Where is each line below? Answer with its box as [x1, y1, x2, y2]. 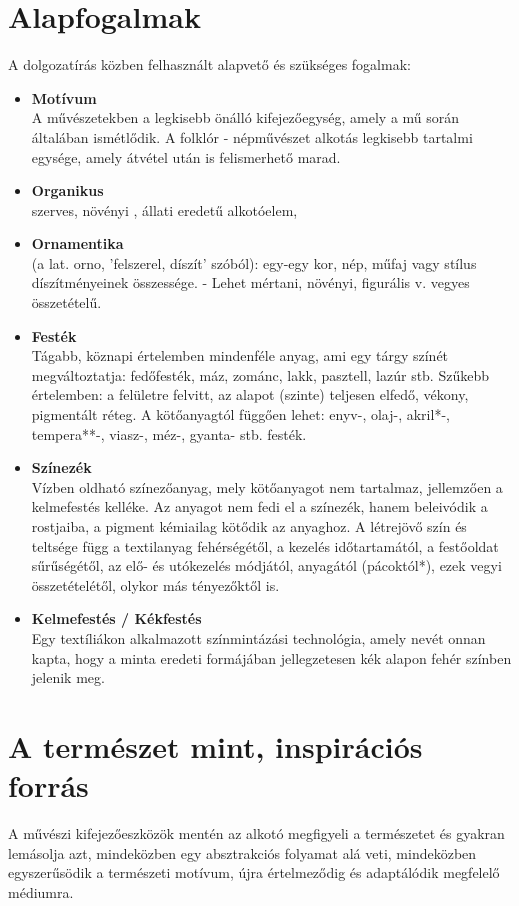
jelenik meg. [31, 667, 105, 688]
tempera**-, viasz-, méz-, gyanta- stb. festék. [31, 423, 307, 444]
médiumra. [8, 881, 74, 902]
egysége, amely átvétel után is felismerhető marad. [31, 146, 341, 167]
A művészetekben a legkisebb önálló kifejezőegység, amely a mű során [31, 107, 460, 128]
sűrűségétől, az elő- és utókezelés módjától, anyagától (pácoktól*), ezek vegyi [31, 555, 502, 576]
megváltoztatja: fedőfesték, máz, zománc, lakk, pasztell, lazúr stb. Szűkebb [31, 364, 489, 385]
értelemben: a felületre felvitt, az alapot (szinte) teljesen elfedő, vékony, [31, 384, 469, 405]
